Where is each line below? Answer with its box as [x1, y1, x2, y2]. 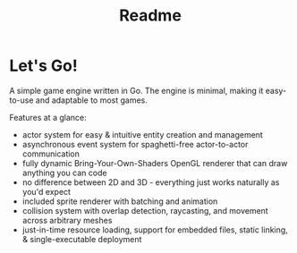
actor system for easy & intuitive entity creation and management [21, 129, 264, 139]
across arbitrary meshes [21, 215, 113, 225]
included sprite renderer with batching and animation [21, 196, 218, 207]
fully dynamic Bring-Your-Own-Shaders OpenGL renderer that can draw [21, 157, 288, 168]
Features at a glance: [9, 112, 87, 122]
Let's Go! [9, 55, 78, 76]
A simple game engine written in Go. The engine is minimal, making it [9, 85, 264, 96]
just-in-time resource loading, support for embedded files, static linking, [21, 224, 288, 235]
